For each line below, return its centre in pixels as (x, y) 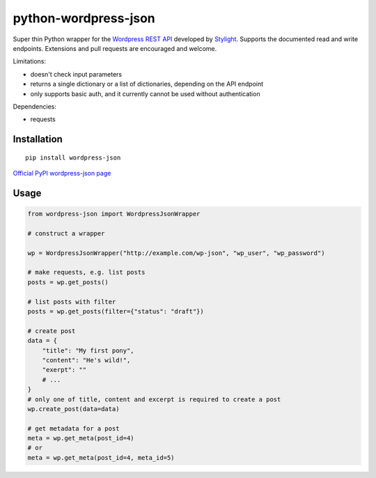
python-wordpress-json (84, 18)
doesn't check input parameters (76, 74)
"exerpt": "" (64, 370)
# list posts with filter (72, 302)
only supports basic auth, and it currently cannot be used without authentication (145, 93)
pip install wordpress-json (73, 157)
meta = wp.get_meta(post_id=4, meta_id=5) (101, 457)
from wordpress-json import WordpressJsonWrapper (114, 214)
